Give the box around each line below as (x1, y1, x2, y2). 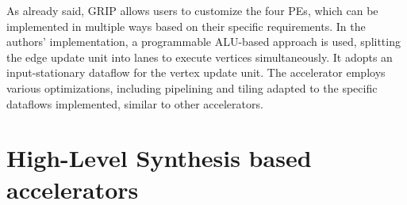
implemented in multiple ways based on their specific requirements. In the (6, 17, 366, 34)
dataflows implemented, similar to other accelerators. (6, 95, 263, 112)
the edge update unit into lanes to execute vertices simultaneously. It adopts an (6, 48, 393, 65)
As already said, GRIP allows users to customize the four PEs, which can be (6, 2, 378, 18)
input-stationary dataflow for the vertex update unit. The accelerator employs (6, 64, 386, 81)
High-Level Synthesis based (6, 142, 312, 174)
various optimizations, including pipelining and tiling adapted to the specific (6, 79, 378, 96)
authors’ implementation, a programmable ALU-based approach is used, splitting (6, 33, 401, 50)
